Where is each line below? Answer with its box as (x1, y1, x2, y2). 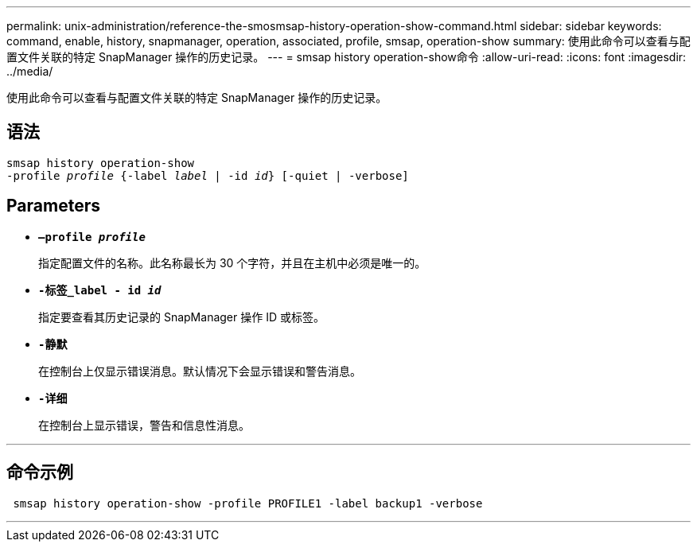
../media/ (6, 64, 53, 78)
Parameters (6, 196, 100, 216)
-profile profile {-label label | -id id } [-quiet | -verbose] (6, 169, 409, 182)
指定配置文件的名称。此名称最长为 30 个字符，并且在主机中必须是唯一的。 (38, 255, 426, 270)
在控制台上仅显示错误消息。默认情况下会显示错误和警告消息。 (38, 363, 361, 378)
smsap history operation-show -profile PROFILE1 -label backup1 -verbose (13, 496, 483, 510)
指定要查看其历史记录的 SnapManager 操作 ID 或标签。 (38, 309, 325, 324)
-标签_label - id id (38, 283, 162, 297)
